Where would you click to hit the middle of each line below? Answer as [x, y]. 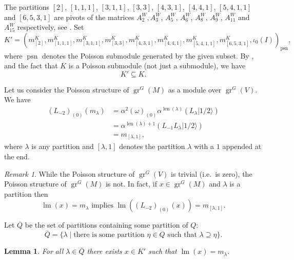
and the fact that [31, 66]
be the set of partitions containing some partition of [106, 225]
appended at [242, 146]
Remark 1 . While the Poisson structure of [70, 173]
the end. [17, 156]
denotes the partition [152, 146]
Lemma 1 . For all [34, 251]
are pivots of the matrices [94, 17]
